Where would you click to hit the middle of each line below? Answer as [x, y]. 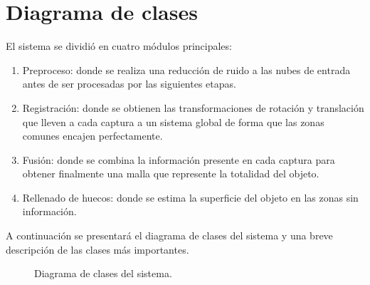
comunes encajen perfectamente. [92, 136]
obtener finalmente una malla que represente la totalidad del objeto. [171, 173]
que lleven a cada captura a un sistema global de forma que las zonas [173, 121]
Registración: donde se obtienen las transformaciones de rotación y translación [193, 107]
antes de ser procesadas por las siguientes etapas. [129, 84]
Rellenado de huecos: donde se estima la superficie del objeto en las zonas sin [190, 197]
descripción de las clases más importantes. [97, 249]
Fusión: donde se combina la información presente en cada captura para [179, 159]
